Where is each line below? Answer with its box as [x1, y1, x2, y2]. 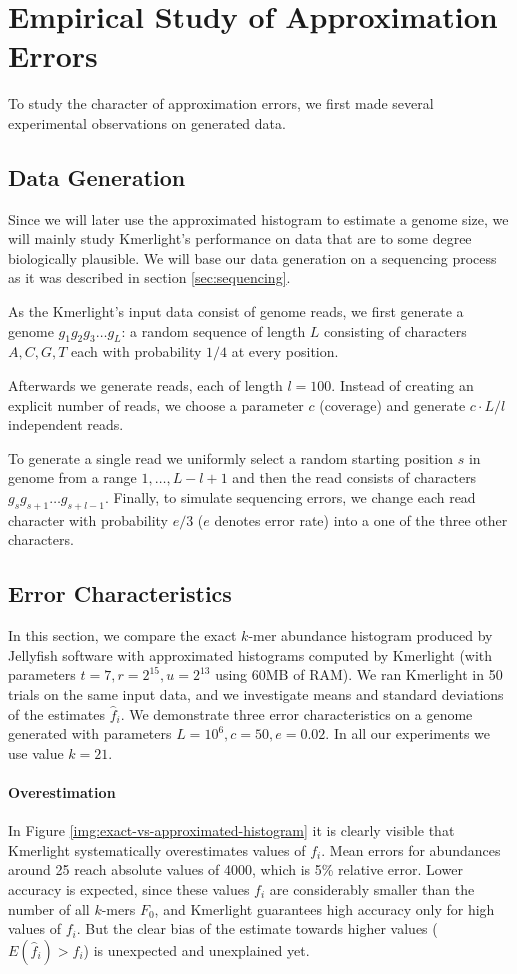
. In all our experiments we [325, 723, 490, 744]
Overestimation [8, 781, 116, 802]
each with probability [71, 341, 202, 362]
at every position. [231, 341, 339, 362]
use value [8, 742, 64, 763]
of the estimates [8, 703, 105, 724]
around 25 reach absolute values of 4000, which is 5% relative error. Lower [8, 859, 463, 880]
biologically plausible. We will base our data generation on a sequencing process [8, 247, 497, 268]
